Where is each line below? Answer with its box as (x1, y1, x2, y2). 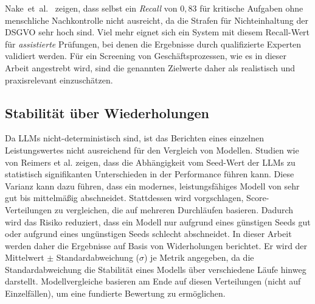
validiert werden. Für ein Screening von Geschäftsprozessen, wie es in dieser (5, 49, 287, 62)
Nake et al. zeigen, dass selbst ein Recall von (5, 2, 178, 14)
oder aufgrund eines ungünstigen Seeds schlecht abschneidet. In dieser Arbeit (5, 227, 292, 240)
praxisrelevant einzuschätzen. (5, 73, 113, 86)
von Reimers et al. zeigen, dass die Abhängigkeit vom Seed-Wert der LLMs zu (5, 155, 296, 168)
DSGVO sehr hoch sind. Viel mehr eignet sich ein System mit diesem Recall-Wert (5, 26, 310, 38)
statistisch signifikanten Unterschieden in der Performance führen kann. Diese (5, 168, 294, 180)
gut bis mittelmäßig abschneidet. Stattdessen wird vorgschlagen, (5, 191, 244, 204)
